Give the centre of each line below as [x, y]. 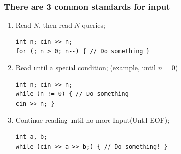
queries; [93, 25]
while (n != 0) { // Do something [72, 94]
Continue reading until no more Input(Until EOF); [92, 120]
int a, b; [32, 137]
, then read [55, 25]
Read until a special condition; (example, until [86, 67]
